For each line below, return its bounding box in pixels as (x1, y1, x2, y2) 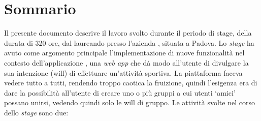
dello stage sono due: (4, 107, 69, 117)
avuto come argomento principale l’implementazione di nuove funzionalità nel (4, 47, 245, 58)
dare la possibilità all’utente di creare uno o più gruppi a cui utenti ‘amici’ (4, 87, 236, 98)
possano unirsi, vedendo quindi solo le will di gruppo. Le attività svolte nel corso (4, 97, 255, 108)
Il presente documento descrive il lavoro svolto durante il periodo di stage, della (4, 27, 252, 38)
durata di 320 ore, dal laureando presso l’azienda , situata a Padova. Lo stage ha (4, 37, 254, 48)
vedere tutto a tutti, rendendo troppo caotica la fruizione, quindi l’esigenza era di (4, 77, 257, 88)
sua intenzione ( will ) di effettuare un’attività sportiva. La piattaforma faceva (4, 67, 243, 78)
